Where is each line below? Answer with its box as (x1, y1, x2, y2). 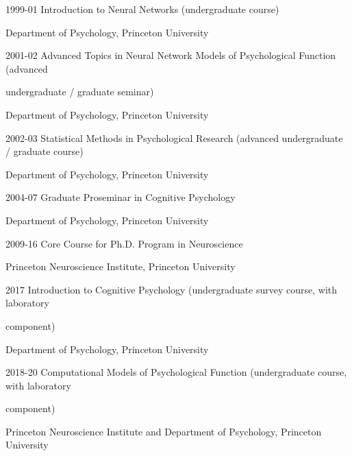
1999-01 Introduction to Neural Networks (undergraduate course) (5, 2, 279, 16)
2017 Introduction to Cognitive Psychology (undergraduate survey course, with (5, 282, 338, 296)
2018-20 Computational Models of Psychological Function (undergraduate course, (5, 365, 347, 379)
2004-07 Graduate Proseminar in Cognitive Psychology (5, 190, 236, 204)
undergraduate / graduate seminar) (5, 84, 154, 99)
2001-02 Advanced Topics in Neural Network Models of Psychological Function (5, 48, 336, 62)
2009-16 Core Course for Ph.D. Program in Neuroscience (5, 236, 243, 250)
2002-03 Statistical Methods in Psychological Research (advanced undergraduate (5, 130, 343, 145)
